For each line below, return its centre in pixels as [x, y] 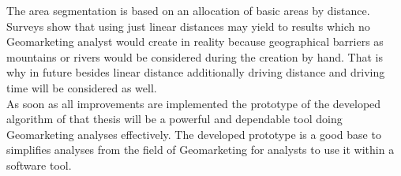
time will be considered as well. [82, 87]
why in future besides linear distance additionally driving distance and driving [196, 72]
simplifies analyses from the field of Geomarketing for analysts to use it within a [200, 150]
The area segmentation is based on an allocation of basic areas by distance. [188, 10]
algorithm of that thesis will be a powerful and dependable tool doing [174, 119]
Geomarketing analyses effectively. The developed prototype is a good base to [194, 134]
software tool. [39, 165]
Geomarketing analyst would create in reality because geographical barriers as [195, 41]
